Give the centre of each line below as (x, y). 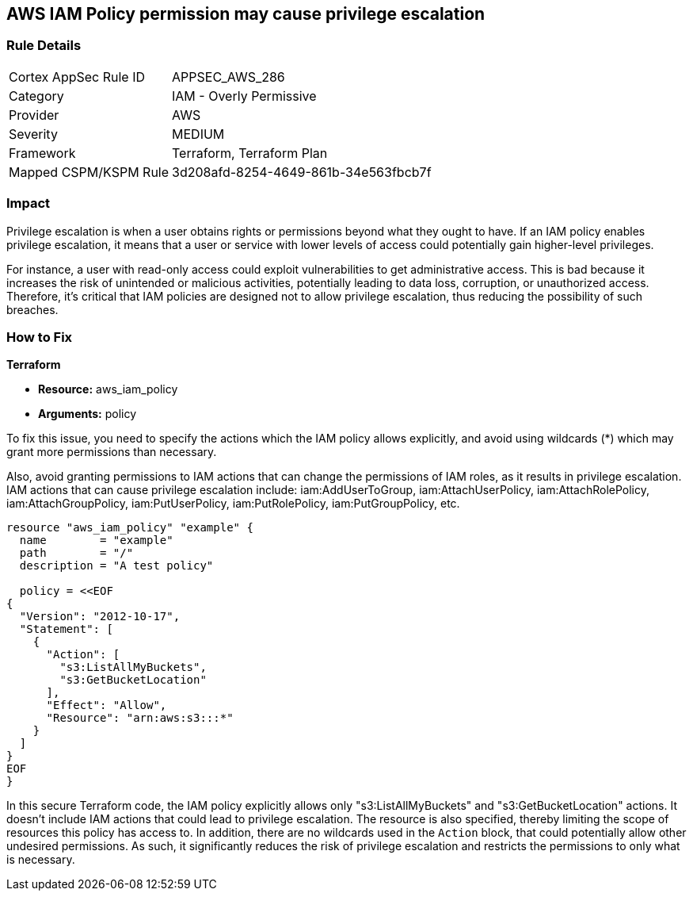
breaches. (32, 309)
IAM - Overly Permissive (244, 96)
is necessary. (41, 860)
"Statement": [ (66, 629)
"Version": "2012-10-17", (100, 617)
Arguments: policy (88, 414)
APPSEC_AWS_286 (228, 77)
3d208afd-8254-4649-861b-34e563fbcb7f (302, 172)
